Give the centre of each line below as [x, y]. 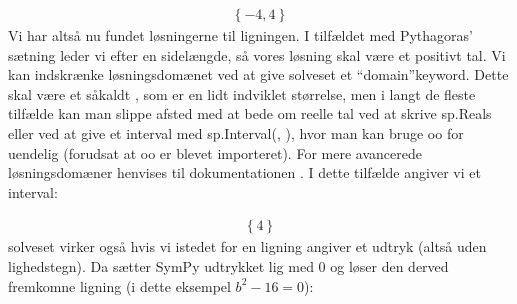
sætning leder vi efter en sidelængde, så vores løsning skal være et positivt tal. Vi [257, 54]
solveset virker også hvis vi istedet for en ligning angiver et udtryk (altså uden [247, 246]
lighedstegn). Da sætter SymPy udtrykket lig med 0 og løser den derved [228, 266]
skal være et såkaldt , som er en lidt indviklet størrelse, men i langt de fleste [242, 93]
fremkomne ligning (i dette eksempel [119, 285]
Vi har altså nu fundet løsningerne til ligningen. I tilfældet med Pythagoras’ [240, 35]
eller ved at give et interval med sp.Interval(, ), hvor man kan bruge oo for [236, 133]
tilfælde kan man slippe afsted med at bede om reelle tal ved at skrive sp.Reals [250, 113]
